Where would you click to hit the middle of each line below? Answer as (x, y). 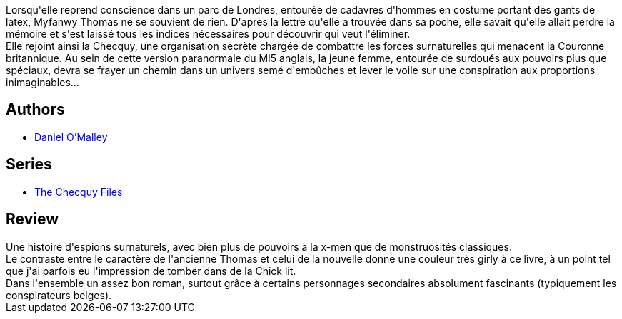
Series (29, 164)
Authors (35, 110)
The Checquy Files (79, 192)
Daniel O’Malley (71, 137)
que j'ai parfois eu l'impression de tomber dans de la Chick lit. (151, 271)
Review (32, 219)
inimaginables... (42, 82)
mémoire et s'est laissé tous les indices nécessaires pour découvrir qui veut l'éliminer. (208, 34)
